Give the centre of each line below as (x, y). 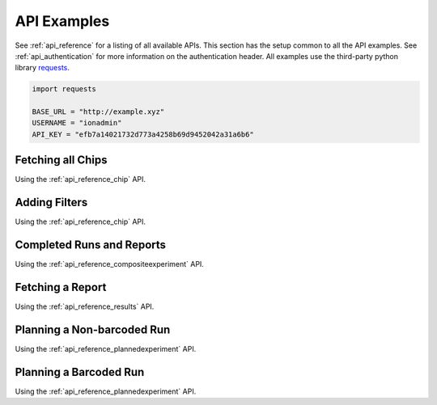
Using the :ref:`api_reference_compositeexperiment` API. (109, 264)
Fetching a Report (61, 287)
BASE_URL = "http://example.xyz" (98, 112)
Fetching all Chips (61, 160)
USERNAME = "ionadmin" (77, 123)
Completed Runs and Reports (90, 245)
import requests (64, 89)
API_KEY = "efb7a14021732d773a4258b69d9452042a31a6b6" (143, 134)
